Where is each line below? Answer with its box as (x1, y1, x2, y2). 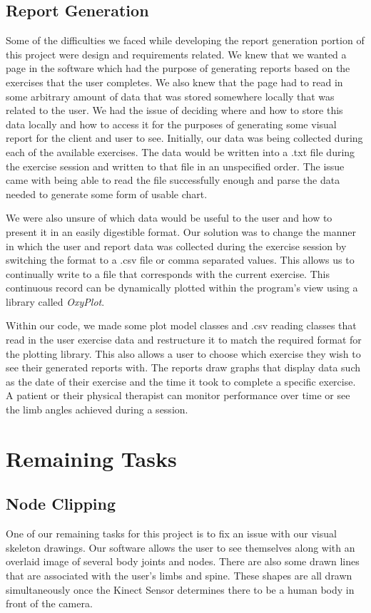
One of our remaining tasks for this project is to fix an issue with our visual (6, 526, 337, 541)
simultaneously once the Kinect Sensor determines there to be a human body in (6, 582, 355, 597)
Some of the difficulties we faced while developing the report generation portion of (6, 33, 365, 48)
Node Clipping (6, 493, 116, 515)
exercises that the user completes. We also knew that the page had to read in (6, 74, 343, 89)
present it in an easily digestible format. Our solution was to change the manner (6, 224, 356, 239)
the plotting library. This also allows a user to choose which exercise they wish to (6, 346, 361, 361)
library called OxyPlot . (6, 294, 105, 309)
